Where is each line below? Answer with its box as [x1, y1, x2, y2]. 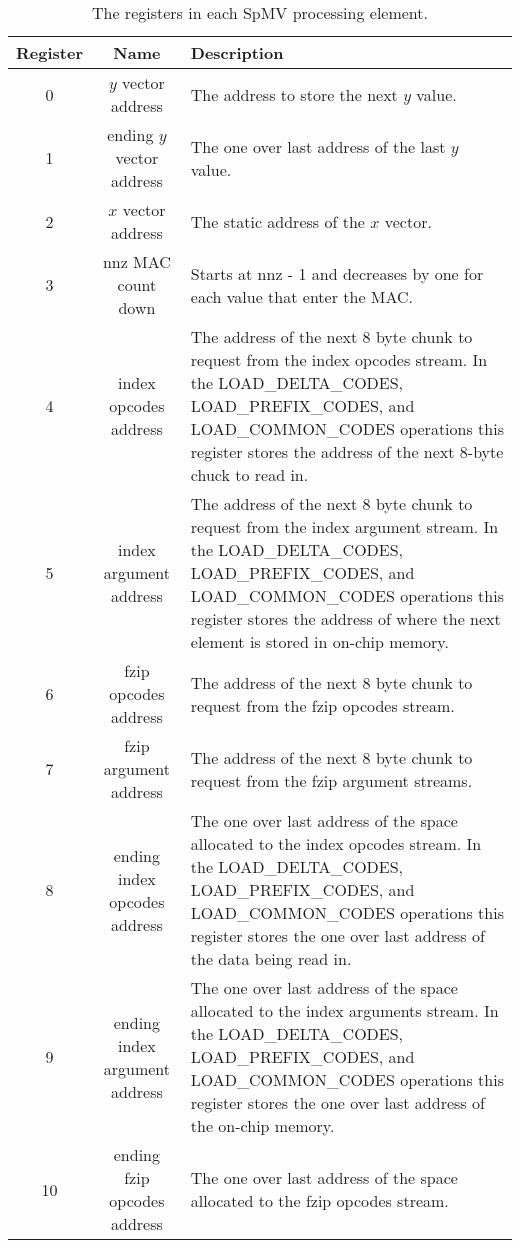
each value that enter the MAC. [190, 284, 414, 308]
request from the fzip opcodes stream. [190, 693, 455, 717]
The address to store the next [190, 82, 398, 106]
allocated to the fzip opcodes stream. [190, 1189, 449, 1212]
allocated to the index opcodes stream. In [190, 832, 482, 855]
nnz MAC [102, 250, 171, 273]
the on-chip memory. [190, 1114, 335, 1137]
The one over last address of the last [190, 134, 446, 158]
